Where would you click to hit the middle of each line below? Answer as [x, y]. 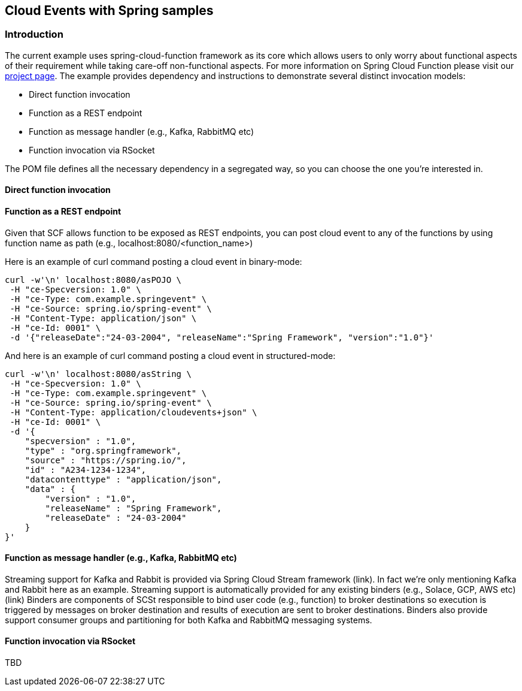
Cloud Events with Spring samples [109, 10]
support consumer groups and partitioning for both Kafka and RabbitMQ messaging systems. [189, 620]
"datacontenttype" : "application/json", [123, 479]
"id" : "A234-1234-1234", [86, 470]
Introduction [34, 34]
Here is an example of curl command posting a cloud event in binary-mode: [154, 261]
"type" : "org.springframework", [103, 450]
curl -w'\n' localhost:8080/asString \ [98, 374]
